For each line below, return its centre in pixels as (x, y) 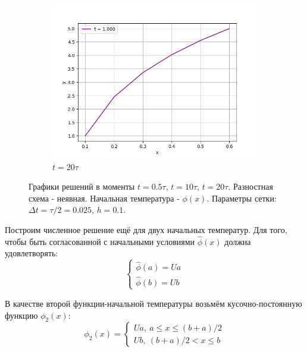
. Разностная (250, 186)
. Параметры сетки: (242, 198)
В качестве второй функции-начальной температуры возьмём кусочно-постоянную (153, 303)
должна (238, 241)
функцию (21, 315)
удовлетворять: (32, 253)
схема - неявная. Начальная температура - (104, 198)
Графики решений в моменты (82, 186)
